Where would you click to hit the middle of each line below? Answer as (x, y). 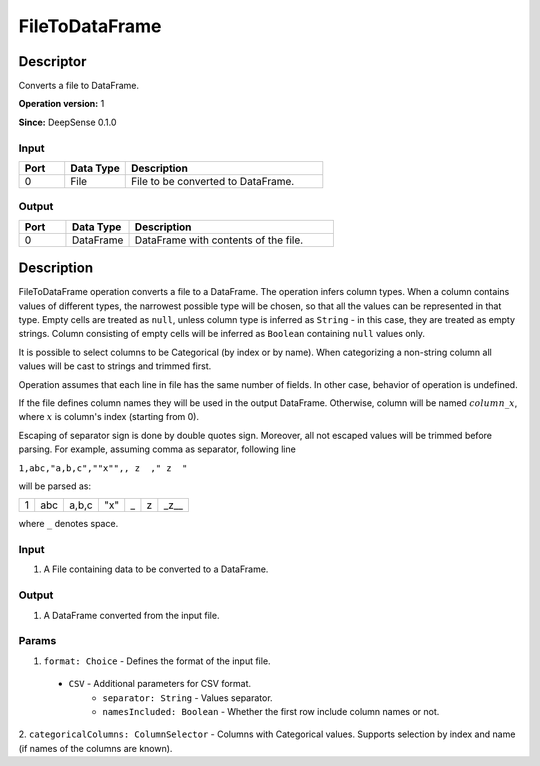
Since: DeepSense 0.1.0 (67, 122)
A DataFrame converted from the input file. (131, 615)
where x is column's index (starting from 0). (109, 417)
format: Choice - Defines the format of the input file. (157, 661)
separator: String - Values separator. (188, 697)
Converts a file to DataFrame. (79, 86)
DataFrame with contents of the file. (219, 240)
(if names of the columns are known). (95, 748)
